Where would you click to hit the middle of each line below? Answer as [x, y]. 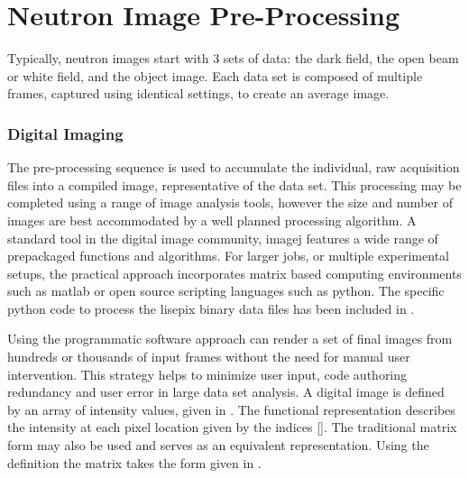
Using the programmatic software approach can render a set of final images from [230, 339]
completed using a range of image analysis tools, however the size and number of [230, 202]
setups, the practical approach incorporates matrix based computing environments [234, 273]
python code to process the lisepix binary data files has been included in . [211, 308]
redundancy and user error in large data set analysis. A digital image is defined [226, 392]
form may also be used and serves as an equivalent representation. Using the [218, 445]
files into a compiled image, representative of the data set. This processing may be [234, 184]
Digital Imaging [65, 133]
